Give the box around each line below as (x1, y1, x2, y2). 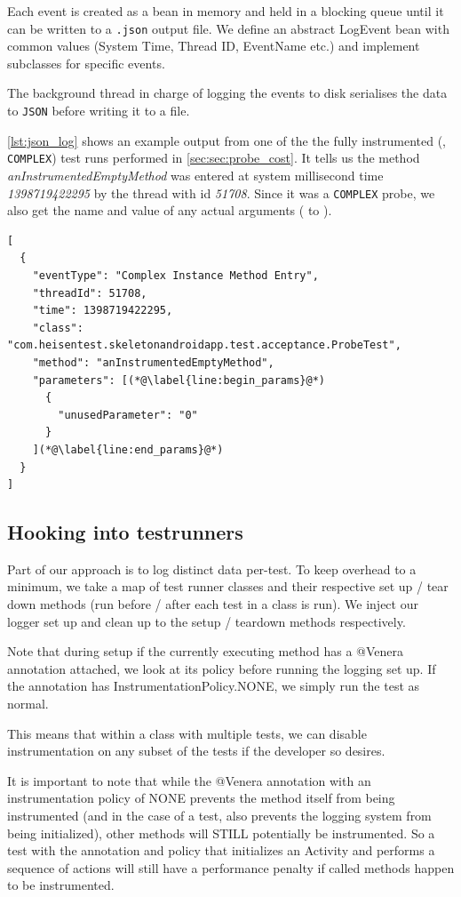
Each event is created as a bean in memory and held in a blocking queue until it (7, 2, 444, 20)
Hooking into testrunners (7, 518, 243, 546)
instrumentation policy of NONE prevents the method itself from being (7, 789, 395, 807)
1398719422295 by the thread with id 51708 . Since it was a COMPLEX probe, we (7, 183, 435, 202)
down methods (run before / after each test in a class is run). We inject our (7, 595, 418, 613)
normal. (7, 694, 49, 713)
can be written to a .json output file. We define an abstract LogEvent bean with (7, 19, 449, 37)
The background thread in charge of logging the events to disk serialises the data (7, 84, 448, 102)
